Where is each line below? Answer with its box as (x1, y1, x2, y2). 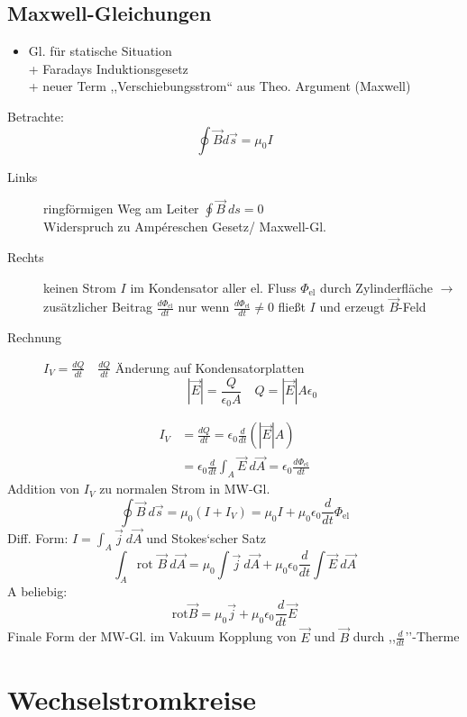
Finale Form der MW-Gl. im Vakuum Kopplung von (7, 627, 297, 646)
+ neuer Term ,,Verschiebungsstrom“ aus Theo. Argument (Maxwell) (28, 77, 411, 95)
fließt (278, 297, 306, 316)
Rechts (7, 247, 44, 266)
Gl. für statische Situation (28, 41, 172, 60)
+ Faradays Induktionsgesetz (28, 59, 188, 77)
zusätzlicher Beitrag (43, 297, 152, 316)
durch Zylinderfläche (320, 277, 433, 296)
